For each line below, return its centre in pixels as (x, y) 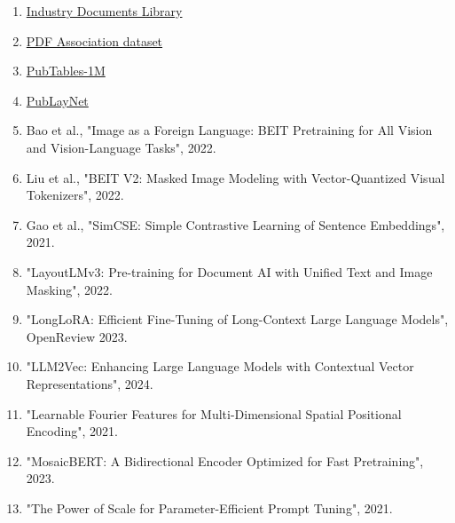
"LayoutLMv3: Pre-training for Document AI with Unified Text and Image (229, 271)
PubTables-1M (66, 71)
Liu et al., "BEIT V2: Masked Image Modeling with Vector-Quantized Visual (235, 177)
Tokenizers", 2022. (75, 195)
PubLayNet (57, 100)
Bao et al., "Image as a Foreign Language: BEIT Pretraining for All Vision (229, 130)
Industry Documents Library (104, 11)
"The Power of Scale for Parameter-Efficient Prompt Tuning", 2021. (209, 507)
